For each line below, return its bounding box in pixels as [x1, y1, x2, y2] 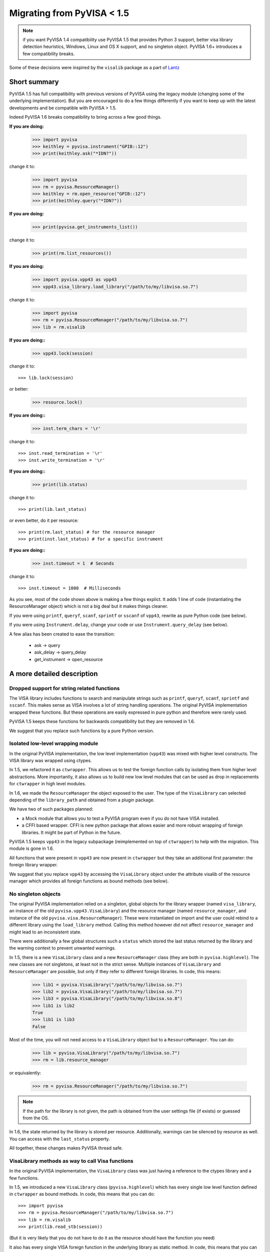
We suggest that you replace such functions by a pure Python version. [9, 728, 154, 734]
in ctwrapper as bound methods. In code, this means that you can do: [9, 1191, 155, 1197]
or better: [9, 386, 28, 392]
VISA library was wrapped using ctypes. [9, 758, 92, 764]
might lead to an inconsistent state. [9, 929, 82, 935]
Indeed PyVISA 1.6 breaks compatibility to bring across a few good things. [9, 114, 162, 120]
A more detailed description [9, 669, 98, 678]
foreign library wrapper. [9, 862, 58, 868]
